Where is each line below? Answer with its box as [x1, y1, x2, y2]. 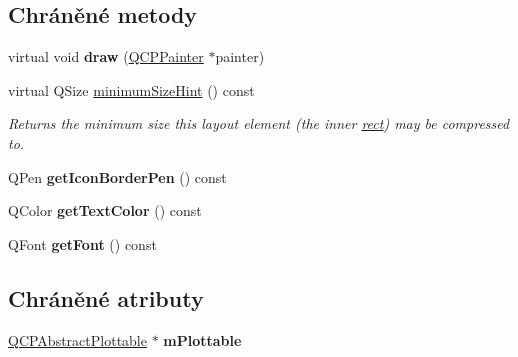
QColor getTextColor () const [8, 200, 202, 221]
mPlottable [163, 329, 242, 350]
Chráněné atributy [8, 282, 204, 313]
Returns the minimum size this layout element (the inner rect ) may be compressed [8, 113, 510, 134]
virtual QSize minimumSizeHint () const [8, 79, 255, 100]
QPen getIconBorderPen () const [8, 166, 227, 187]
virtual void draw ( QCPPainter [8, 46, 204, 67]
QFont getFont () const [8, 233, 157, 254]
